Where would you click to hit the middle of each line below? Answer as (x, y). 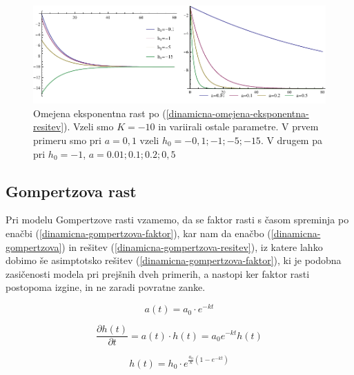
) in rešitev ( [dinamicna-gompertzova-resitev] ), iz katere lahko (192, 246)
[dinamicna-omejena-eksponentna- (237, 113)
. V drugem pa (291, 140)
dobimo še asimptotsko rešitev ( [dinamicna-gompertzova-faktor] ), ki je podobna (174, 260)
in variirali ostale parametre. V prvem (238, 126)
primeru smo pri (67, 140)
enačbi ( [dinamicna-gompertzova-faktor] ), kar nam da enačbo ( (138, 233)
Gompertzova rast (71, 191)
